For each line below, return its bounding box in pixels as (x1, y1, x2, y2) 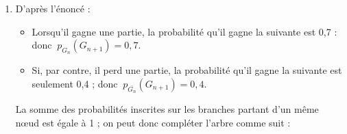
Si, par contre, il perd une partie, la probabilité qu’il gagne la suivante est (32, 63, 342, 77)
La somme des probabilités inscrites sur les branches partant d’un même (15, 102, 319, 116)
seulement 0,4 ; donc (32, 76, 118, 90)
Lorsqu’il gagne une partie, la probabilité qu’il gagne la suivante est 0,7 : (32, 24, 337, 38)
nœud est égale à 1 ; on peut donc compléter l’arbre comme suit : (15, 115, 291, 129)
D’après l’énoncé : (15, 1, 91, 15)
